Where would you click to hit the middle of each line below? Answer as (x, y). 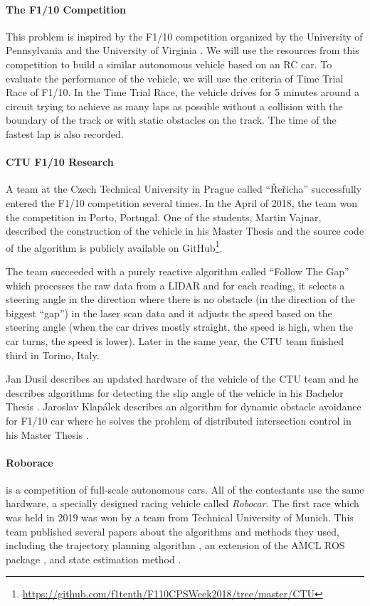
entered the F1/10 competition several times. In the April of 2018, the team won (181, 202)
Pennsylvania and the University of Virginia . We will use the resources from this (183, 50)
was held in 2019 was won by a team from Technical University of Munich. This (180, 517)
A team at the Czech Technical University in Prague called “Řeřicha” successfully (184, 189)
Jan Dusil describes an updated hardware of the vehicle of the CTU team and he (182, 379)
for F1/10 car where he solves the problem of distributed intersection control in (179, 420)
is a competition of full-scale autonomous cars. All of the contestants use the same (185, 489)
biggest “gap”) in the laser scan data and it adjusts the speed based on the (169, 313)
